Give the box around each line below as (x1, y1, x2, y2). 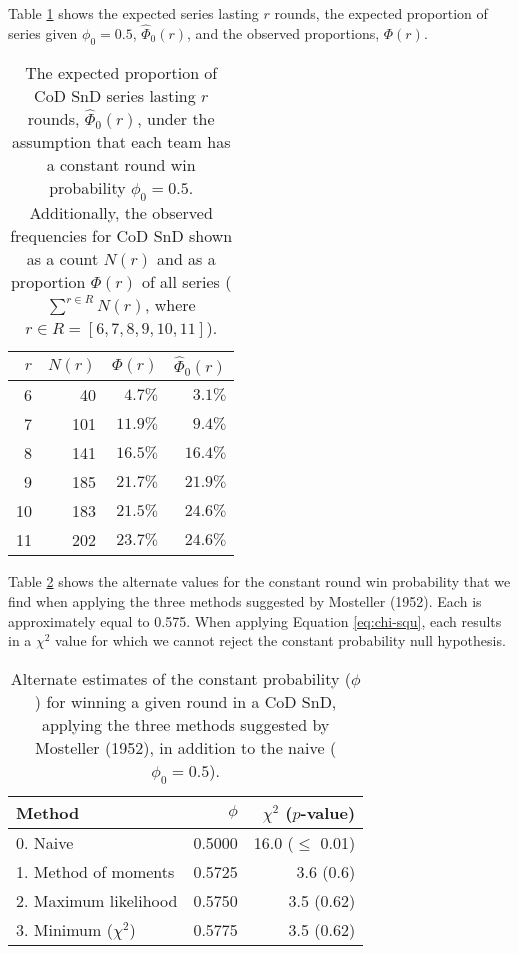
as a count (26, 246, 99, 270)
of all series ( (141, 269, 232, 293)
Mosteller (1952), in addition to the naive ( (35, 735, 337, 759)
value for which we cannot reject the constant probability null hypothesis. (55, 630, 506, 651)
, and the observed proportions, (187, 22, 380, 43)
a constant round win (46, 152, 196, 176)
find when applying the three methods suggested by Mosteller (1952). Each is (8, 590, 482, 611)
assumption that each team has (11, 129, 231, 153)
